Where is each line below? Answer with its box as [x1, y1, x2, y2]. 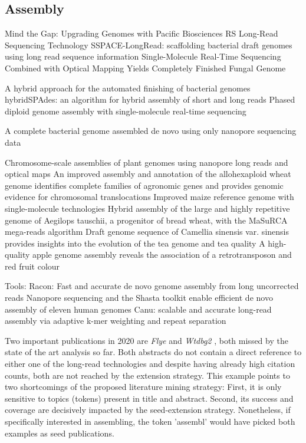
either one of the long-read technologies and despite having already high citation [5, 357, 295, 370]
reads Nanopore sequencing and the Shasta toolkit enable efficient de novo [5, 291, 273, 304]
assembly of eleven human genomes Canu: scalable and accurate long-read [5, 303, 272, 315]
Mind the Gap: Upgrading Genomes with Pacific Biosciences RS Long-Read [5, 27, 278, 40]
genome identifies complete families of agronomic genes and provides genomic [5, 179, 284, 191]
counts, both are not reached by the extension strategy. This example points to [5, 369, 290, 381]
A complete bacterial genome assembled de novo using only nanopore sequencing [5, 124, 297, 137]
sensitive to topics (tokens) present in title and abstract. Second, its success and [5, 392, 294, 404]
